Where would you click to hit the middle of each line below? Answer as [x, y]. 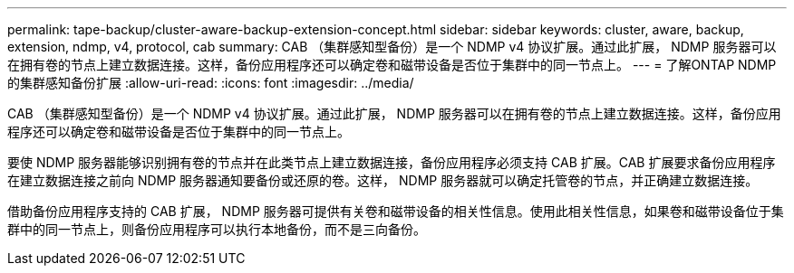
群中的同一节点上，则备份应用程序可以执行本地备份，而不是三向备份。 [217, 229]
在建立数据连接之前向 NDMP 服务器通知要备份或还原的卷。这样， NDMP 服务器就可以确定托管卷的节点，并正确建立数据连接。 [383, 180]
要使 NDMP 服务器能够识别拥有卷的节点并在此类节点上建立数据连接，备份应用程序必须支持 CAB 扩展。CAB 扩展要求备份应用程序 [392, 162]
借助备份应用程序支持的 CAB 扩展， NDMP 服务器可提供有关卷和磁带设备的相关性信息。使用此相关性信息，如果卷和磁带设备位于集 [396, 211]
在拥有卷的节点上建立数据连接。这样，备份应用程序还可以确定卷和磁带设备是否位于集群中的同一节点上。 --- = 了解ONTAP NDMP [392, 65]
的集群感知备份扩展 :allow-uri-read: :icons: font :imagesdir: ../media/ [211, 83]
